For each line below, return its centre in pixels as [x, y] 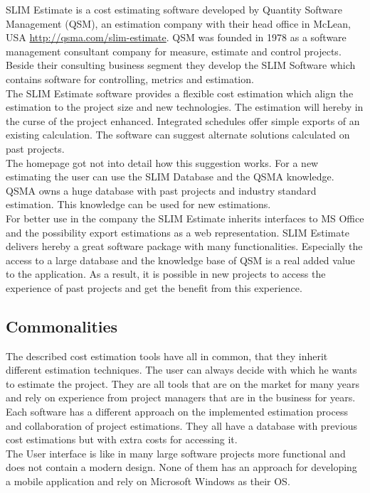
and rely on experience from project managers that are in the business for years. [181, 397]
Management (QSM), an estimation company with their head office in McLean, [178, 23]
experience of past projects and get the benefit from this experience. [154, 287]
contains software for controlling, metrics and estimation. [130, 78]
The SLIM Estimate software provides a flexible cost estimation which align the [180, 93]
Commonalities [62, 326]
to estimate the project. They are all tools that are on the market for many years [183, 383]
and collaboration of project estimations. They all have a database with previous [181, 425]
